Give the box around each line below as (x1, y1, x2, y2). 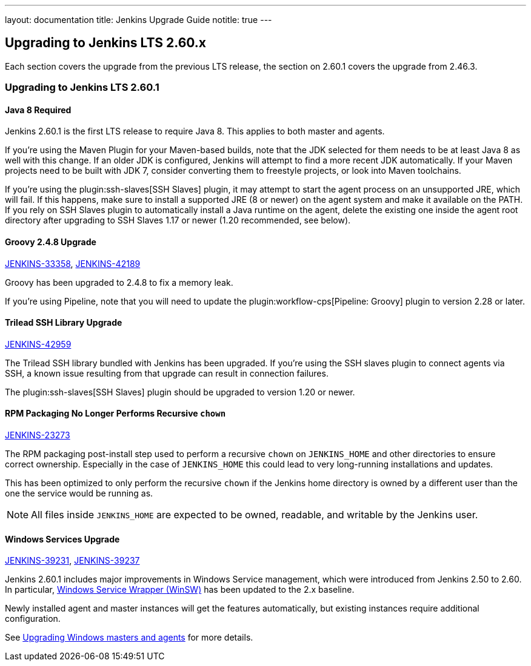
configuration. (5, 613, 61, 624)
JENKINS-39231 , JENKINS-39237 (5, 555, 140, 566)
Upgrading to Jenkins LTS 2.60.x (5, 35, 207, 51)
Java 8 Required (5, 104, 72, 115)
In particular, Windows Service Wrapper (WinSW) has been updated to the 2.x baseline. (5, 584, 355, 595)
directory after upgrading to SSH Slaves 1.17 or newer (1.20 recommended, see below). (5, 215, 351, 226)
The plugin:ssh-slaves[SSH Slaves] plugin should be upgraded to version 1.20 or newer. (5, 386, 355, 397)
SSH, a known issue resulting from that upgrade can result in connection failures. (5, 368, 329, 378)
